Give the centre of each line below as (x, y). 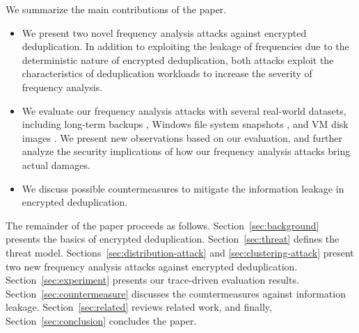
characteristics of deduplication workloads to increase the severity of (167, 73)
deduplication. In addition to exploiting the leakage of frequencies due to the (185, 46)
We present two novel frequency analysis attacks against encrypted (164, 32)
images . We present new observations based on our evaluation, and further (182, 137)
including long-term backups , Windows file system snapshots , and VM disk (185, 124)
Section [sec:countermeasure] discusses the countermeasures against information (176, 293)
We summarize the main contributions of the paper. (116, 9)
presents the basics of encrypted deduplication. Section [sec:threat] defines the (173, 239)
